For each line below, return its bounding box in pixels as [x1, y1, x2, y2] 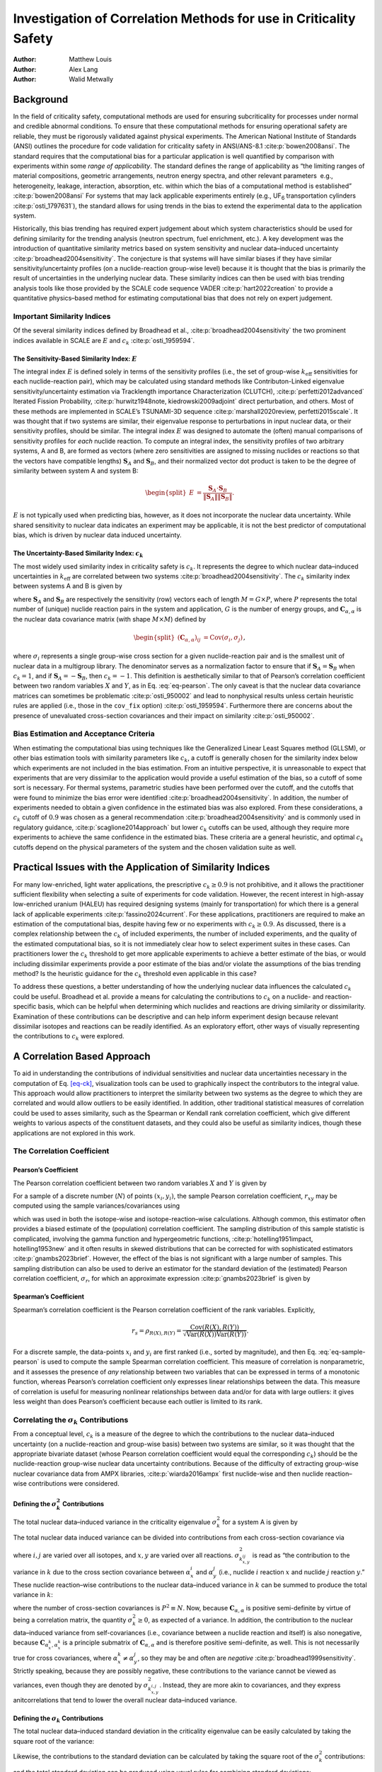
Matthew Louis [69, 55, 112, 64]
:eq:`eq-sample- [318, 1347, 366, 1357]
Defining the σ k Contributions [13, 1714, 104, 1724]
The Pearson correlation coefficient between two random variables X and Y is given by [13, 1179, 267, 1187]
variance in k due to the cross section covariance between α [13, 1568, 191, 1576]
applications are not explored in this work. [13, 1128, 136, 1137]
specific [13, 1002, 37, 1011]
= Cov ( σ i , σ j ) [202, 633, 243, 643]
